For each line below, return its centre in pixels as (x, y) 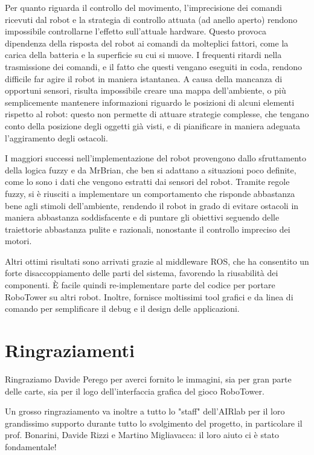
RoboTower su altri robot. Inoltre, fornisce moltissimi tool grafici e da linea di (149, 296)
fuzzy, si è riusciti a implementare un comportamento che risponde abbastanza (150, 193)
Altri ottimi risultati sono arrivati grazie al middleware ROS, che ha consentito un (157, 261)
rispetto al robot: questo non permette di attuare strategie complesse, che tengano (157, 114)
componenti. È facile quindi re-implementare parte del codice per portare (140, 285)
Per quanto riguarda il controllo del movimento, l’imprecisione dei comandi (143, 7)
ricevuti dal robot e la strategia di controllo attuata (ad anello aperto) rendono (151, 19)
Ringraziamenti (70, 350)
